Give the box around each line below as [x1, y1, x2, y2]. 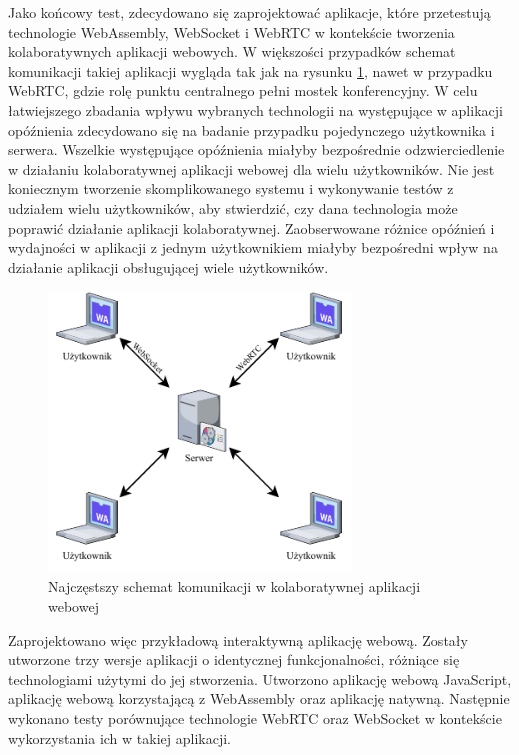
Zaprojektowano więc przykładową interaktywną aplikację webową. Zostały [8, 629, 468, 650]
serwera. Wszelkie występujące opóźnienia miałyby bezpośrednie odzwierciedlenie [8, 139, 505, 160]
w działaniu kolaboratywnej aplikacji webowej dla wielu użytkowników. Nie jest [8, 158, 495, 179]
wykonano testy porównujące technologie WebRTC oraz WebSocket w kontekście [8, 707, 502, 728]
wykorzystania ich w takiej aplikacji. [8, 727, 231, 748]
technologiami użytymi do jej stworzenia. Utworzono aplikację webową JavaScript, [8, 668, 512, 689]
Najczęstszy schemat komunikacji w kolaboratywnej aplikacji [48, 576, 421, 597]
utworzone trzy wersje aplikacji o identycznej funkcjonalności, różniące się [8, 649, 460, 670]
